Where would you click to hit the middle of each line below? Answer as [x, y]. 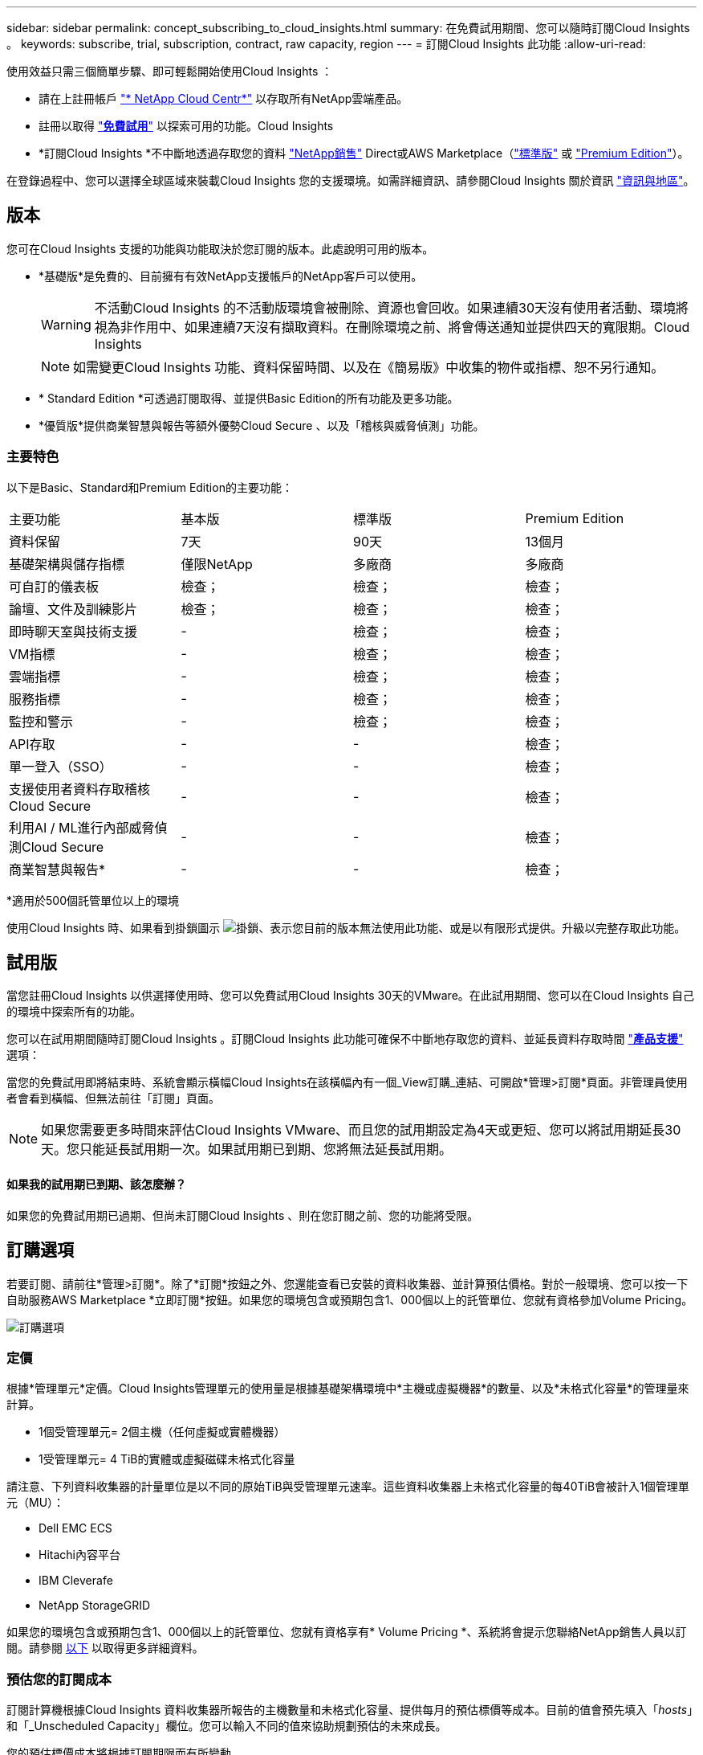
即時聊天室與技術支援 [73, 631]
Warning [66, 324]
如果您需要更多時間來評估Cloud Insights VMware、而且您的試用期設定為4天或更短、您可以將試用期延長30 [361, 1130]
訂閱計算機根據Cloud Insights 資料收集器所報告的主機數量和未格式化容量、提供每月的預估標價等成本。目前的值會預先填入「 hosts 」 [350, 1710]
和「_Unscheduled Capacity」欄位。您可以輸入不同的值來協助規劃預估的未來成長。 [227, 1726]
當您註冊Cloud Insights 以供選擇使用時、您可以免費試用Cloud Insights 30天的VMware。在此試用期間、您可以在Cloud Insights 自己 [351, 996]
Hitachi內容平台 [79, 1555]
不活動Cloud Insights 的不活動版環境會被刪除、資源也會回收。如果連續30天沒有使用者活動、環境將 [392, 307]
